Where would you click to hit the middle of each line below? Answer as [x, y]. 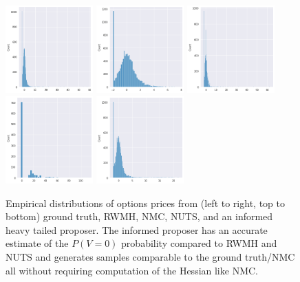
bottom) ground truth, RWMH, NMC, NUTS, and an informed [139, 216]
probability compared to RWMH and [199, 243]
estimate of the [37, 243]
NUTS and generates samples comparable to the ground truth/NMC [150, 256]
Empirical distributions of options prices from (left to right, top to [145, 203]
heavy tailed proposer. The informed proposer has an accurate [137, 229]
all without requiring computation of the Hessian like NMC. [132, 270]
